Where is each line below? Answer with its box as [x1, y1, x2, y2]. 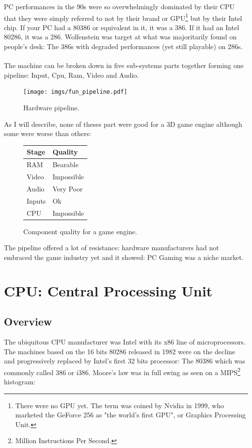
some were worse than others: [4, 128, 91, 138]
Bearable [52, 159, 79, 170]
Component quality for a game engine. [23, 226, 137, 236]
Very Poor [52, 183, 83, 193]
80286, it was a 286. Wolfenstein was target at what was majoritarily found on [4, 32, 237, 42]
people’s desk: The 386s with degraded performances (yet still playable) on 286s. [4, 41, 243, 52]
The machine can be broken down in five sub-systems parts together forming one [4, 60, 244, 70]
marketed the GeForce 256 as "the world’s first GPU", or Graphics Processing [15, 410, 246, 420]
